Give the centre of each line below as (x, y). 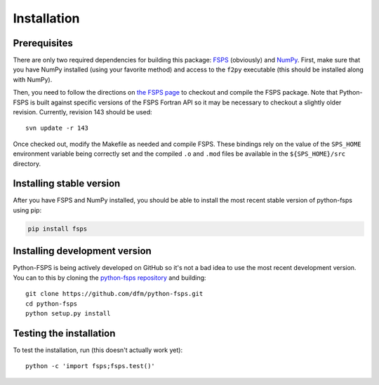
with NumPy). (33, 79)
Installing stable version (67, 183)
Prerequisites (43, 43)
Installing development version (82, 251)
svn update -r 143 (57, 128)
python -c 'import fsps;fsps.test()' (91, 366)
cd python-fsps (52, 304)
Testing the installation (64, 333)
